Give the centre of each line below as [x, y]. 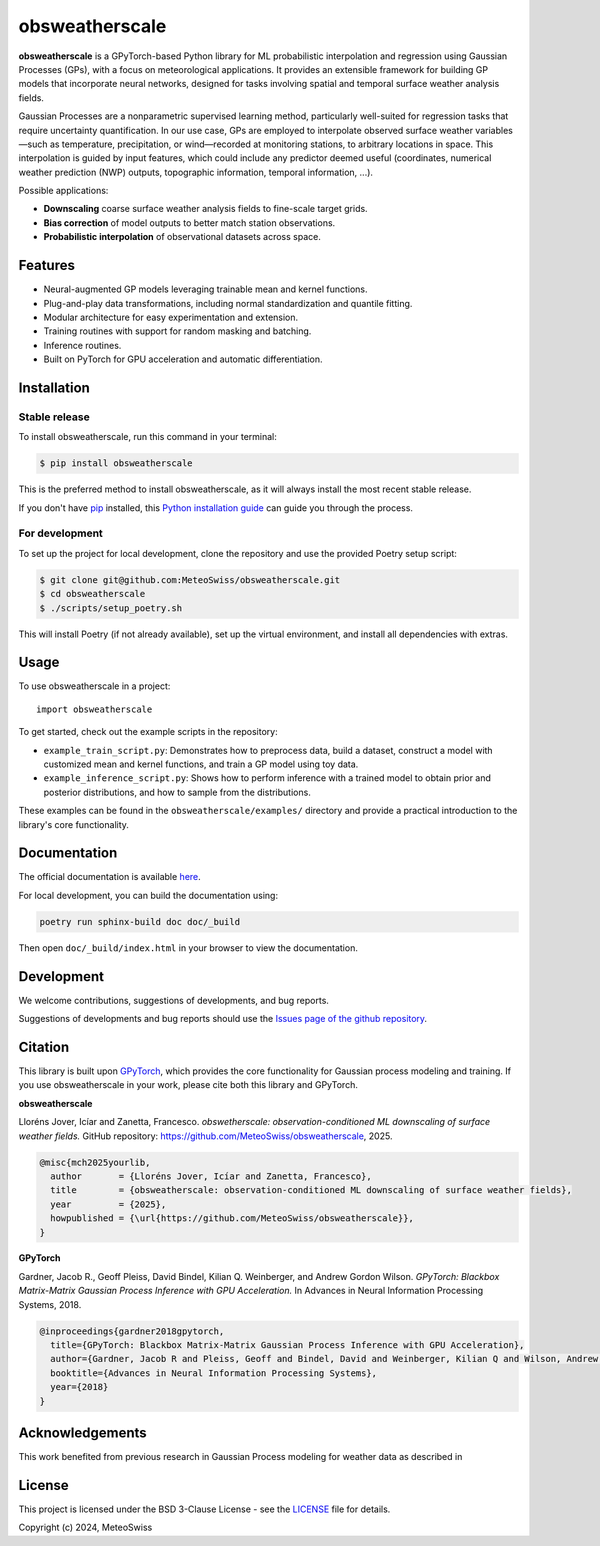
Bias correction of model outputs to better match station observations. [189, 222]
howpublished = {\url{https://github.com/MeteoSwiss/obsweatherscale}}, [232, 1218]
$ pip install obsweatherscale [116, 463]
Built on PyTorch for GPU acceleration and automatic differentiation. [183, 359]
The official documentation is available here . [110, 877]
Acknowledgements [82, 1433]
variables [494, 130]
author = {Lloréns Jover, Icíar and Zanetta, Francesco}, [211, 1176]
